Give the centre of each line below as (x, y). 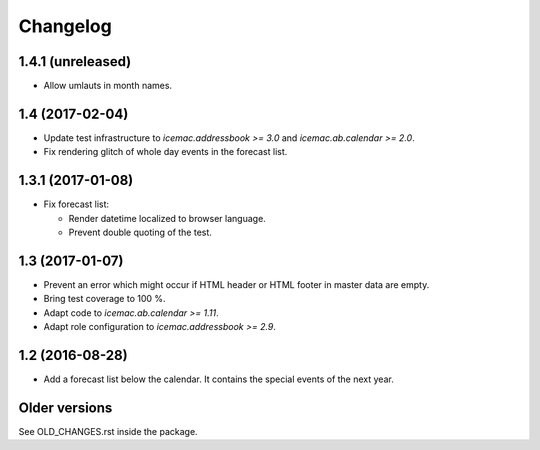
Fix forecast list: (76, 204)
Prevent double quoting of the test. (140, 232)
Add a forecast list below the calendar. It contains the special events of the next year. (218, 379)
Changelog (65, 26)
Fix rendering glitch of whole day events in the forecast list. (165, 152)
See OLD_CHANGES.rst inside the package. (108, 431)
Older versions (65, 407)
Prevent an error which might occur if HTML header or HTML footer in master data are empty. (236, 284)
